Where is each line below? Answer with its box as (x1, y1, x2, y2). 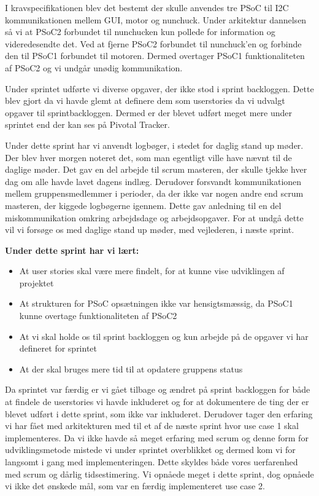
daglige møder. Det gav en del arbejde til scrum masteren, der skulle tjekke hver (5, 163, 307, 176)
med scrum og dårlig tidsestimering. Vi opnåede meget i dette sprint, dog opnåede (5, 467, 314, 480)
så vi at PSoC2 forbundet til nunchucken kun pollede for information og (5, 25, 275, 38)
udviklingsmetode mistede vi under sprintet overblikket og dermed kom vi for (5, 443, 296, 456)
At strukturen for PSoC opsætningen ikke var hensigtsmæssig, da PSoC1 (19, 297, 293, 310)
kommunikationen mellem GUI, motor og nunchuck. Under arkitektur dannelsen (5, 13, 307, 26)
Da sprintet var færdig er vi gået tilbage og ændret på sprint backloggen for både (5, 383, 310, 396)
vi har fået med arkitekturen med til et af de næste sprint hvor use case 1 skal (5, 419, 299, 432)
